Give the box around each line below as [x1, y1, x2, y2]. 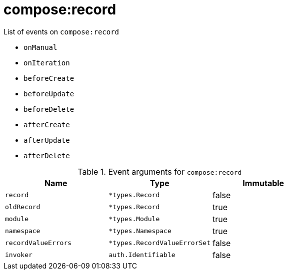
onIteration [23, 58, 70, 67]
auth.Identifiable [108, 251, 175, 259]
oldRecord [5, 203, 40, 211]
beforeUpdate [23, 89, 74, 98]
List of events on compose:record [3, 27, 119, 36]
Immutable [242, 178, 284, 188]
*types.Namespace [108, 227, 171, 235]
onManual [23, 43, 57, 51]
